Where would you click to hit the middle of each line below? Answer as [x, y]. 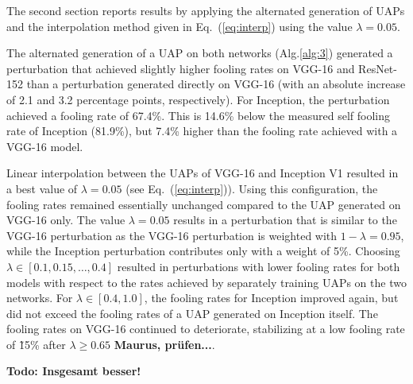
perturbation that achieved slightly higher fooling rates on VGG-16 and [181, 68]
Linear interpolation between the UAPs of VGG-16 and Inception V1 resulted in [203, 173]
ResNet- [378, 68]
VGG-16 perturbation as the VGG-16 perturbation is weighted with [172, 235]
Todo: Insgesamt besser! [74, 371]
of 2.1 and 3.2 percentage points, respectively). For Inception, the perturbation [198, 99]
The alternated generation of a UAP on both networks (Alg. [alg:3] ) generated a [200, 53]
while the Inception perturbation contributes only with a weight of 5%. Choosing [203, 251]
